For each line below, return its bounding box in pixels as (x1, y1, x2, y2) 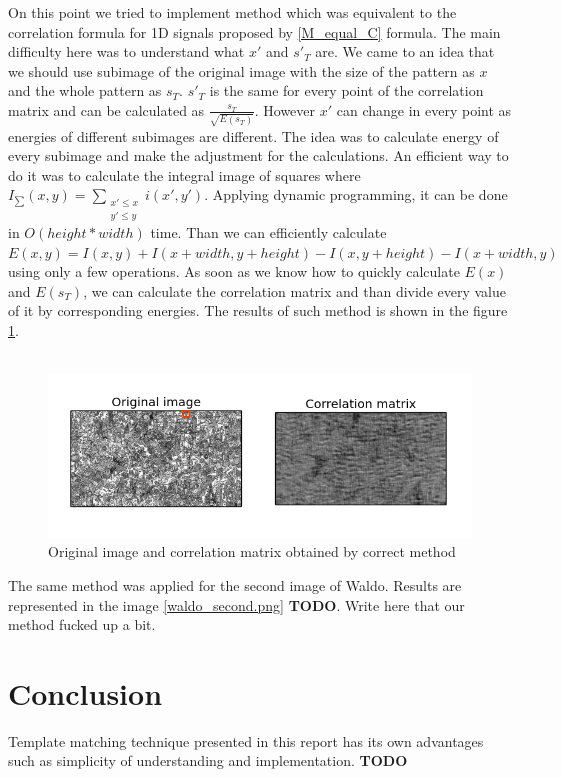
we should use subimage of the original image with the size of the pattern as (8, 60, 475, 81)
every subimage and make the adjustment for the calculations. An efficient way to (8, 145, 509, 166)
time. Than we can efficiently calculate (150, 222, 387, 243)
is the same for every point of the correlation (209, 80, 484, 101)
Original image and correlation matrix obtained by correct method (48, 541, 456, 562)
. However (254, 99, 316, 120)
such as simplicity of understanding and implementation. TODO (8, 750, 408, 771)
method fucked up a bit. (8, 614, 156, 635)
